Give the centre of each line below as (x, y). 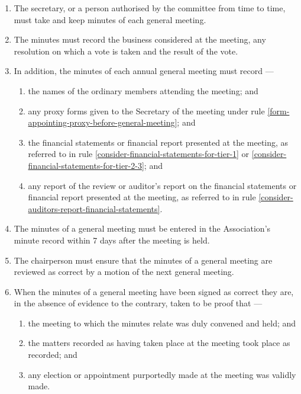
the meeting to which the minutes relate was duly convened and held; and (162, 323)
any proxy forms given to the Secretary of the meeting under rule (146, 110)
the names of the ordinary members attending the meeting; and (143, 90)
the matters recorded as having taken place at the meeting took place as (159, 343)
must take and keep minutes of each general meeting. (110, 19)
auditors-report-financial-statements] (94, 208)
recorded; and (53, 355)
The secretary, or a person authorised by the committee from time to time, (150, 8)
